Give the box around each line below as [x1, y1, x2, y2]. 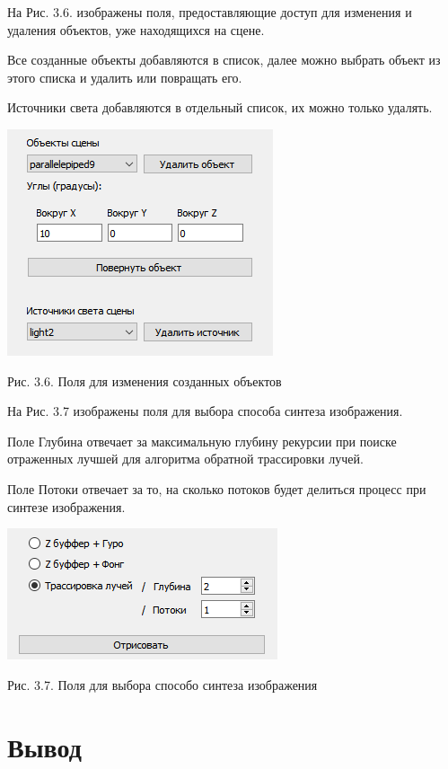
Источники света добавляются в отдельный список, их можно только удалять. [7, 98, 433, 117]
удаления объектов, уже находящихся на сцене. [7, 20, 265, 39]
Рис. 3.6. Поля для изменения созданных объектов [7, 371, 282, 390]
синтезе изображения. [7, 497, 126, 516]
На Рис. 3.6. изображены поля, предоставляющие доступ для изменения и [7, 3, 412, 21]
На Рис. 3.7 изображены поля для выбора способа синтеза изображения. [7, 402, 403, 420]
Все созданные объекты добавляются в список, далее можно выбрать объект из [7, 50, 441, 69]
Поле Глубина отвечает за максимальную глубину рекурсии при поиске [7, 431, 397, 450]
